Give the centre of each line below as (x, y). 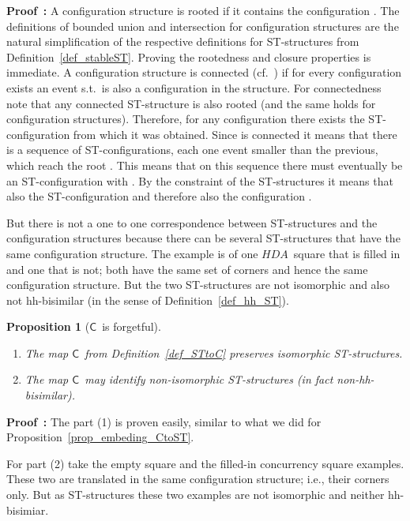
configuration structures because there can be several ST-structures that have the (203, 238)
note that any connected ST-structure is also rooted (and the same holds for (191, 103)
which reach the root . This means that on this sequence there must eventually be (205, 165)
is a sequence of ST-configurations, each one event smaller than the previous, (192, 150)
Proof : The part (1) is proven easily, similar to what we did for (164, 421)
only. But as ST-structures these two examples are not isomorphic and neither (196, 495)
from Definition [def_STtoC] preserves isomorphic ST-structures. (244, 352)
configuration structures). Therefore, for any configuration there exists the (186, 119)
